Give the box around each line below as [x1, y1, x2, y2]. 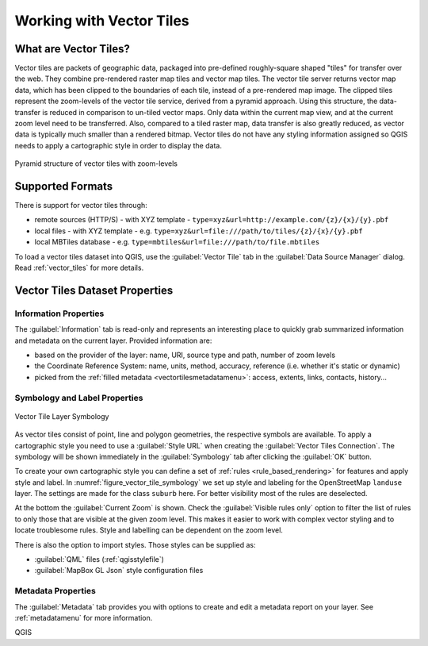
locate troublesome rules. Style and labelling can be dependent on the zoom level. [14, 525, 283, 535]
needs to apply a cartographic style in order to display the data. [14, 140, 222, 150]
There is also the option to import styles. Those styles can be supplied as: [14, 540, 256, 549]
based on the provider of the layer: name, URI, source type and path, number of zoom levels [34, 350, 336, 360]
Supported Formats [14, 179, 113, 193]
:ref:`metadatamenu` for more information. [14, 613, 153, 622]
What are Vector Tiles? [14, 42, 131, 56]
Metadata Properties [14, 586, 97, 597]
